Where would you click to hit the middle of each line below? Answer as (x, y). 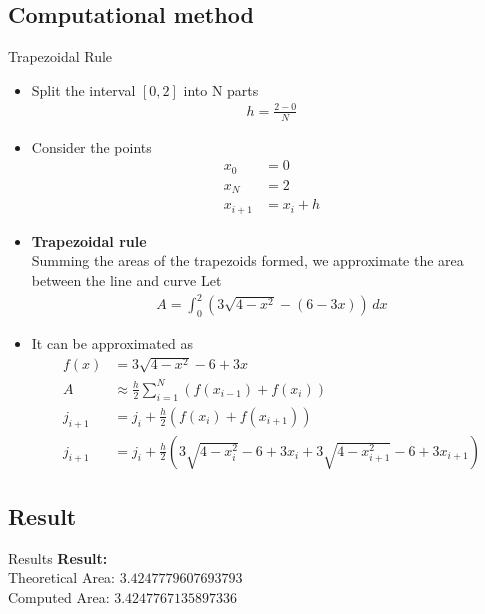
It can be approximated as (112, 342)
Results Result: (58, 557)
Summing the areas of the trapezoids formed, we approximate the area (247, 260)
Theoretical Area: (62, 577)
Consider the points (91, 146)
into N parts (221, 89)
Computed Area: (59, 596)
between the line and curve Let (126, 280)
